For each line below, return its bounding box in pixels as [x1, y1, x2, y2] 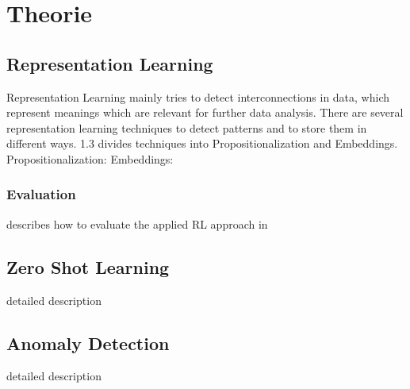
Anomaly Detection [6, 330, 170, 355]
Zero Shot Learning [6, 254, 170, 279]
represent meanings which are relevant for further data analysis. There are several [6, 104, 404, 121]
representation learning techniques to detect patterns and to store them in [6, 119, 367, 136]
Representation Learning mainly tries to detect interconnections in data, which [6, 88, 389, 105]
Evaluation [6, 184, 76, 204]
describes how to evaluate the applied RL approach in [6, 215, 268, 232]
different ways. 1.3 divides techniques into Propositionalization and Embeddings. [6, 135, 398, 152]
